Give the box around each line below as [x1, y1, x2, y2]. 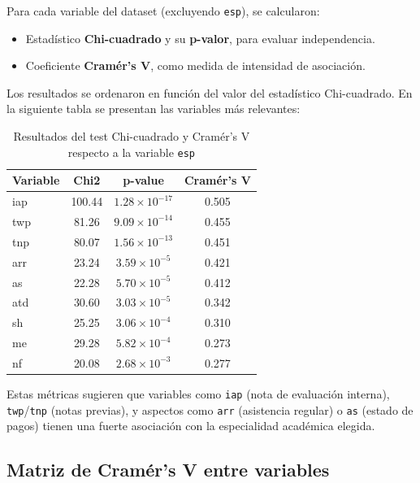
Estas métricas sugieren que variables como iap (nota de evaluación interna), [6, 385, 390, 402]
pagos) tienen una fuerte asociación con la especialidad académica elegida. [6, 417, 375, 434]
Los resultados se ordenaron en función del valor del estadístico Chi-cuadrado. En [6, 84, 413, 101]
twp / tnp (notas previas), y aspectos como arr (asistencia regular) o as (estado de [6, 401, 414, 418]
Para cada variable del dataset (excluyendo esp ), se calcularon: [6, 2, 320, 19]
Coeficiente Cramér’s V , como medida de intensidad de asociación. [25, 57, 366, 74]
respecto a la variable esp [67, 143, 195, 160]
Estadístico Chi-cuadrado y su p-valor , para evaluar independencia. [25, 29, 375, 46]
